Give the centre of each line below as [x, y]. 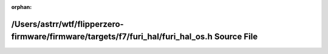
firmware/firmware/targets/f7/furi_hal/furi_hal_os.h [112, 37]
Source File [236, 37]
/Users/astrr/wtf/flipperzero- [67, 24]
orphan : [22, 7]
